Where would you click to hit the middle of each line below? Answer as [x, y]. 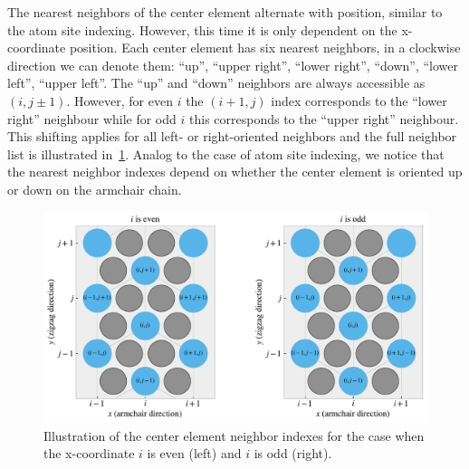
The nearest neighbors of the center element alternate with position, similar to [225, 12]
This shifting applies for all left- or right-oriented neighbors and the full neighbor [232, 136]
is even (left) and [194, 453]
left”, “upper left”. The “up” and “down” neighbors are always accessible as [216, 83]
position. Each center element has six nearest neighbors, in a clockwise [265, 48]
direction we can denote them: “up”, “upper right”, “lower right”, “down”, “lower [233, 65]
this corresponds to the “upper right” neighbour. [324, 118]
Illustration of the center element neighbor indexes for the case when [234, 435]
